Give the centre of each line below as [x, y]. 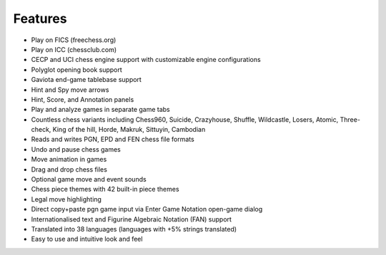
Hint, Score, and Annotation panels [83, 99]
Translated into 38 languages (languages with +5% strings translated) [134, 229]
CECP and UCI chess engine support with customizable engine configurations [146, 60]
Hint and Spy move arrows [70, 90]
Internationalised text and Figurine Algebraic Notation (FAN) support [132, 219]
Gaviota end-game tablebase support [86, 80]
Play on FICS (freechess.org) [74, 40]
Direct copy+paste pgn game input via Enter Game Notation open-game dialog [147, 209]
